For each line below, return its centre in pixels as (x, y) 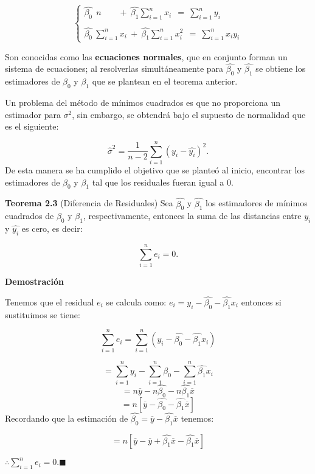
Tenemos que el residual (50, 301)
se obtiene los (281, 68)
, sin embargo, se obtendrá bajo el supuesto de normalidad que (189, 114)
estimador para (33, 114)
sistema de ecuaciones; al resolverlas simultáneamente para (114, 68)
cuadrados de (29, 216)
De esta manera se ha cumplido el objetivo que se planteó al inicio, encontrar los (155, 169)
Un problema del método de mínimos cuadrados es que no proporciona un (143, 103)
